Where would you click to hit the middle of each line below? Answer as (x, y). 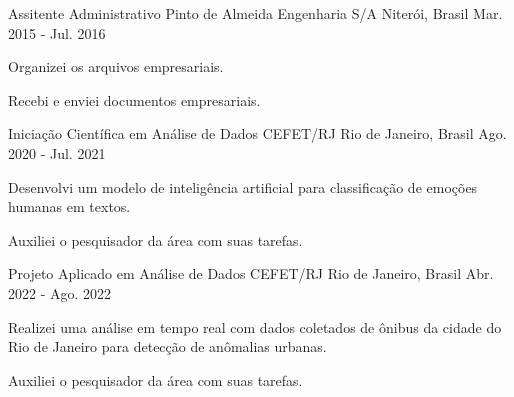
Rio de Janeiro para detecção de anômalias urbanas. (167, 346)
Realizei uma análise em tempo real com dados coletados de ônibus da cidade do (255, 326)
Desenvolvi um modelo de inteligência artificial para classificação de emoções (243, 186)
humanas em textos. (69, 206)
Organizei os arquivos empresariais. (116, 66)
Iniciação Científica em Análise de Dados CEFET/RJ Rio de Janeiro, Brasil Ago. (257, 133)
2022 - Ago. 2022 (60, 292)
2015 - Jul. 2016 (57, 32)
